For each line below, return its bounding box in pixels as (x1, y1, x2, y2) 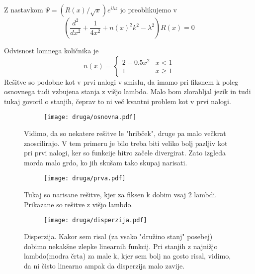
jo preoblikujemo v (120, 4, 177, 14)
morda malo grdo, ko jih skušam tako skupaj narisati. (24, 157, 187, 167)
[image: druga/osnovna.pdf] (44, 114, 137, 121)
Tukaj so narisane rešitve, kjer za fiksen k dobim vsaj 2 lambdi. (24, 189, 217, 200)
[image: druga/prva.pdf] (44, 175, 126, 182)
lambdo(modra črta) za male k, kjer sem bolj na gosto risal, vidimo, (24, 251, 231, 261)
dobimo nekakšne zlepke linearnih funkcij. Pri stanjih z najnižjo (24, 241, 218, 251)
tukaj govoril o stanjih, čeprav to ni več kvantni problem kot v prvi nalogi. (4, 96, 231, 106)
